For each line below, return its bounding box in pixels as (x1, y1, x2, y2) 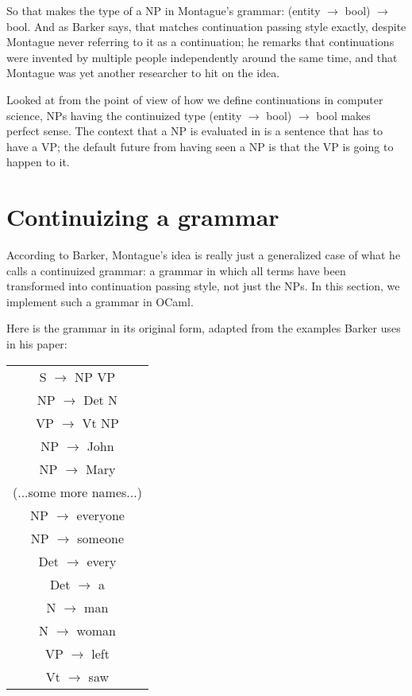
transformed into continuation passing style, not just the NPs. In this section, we (6, 278, 400, 294)
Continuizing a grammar (6, 200, 279, 233)
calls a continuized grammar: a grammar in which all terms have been (6, 262, 346, 278)
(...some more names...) (13, 482, 142, 501)
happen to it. (6, 154, 70, 170)
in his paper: (6, 336, 67, 352)
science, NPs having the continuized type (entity (6, 107, 242, 123)
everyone (76, 505, 125, 524)
